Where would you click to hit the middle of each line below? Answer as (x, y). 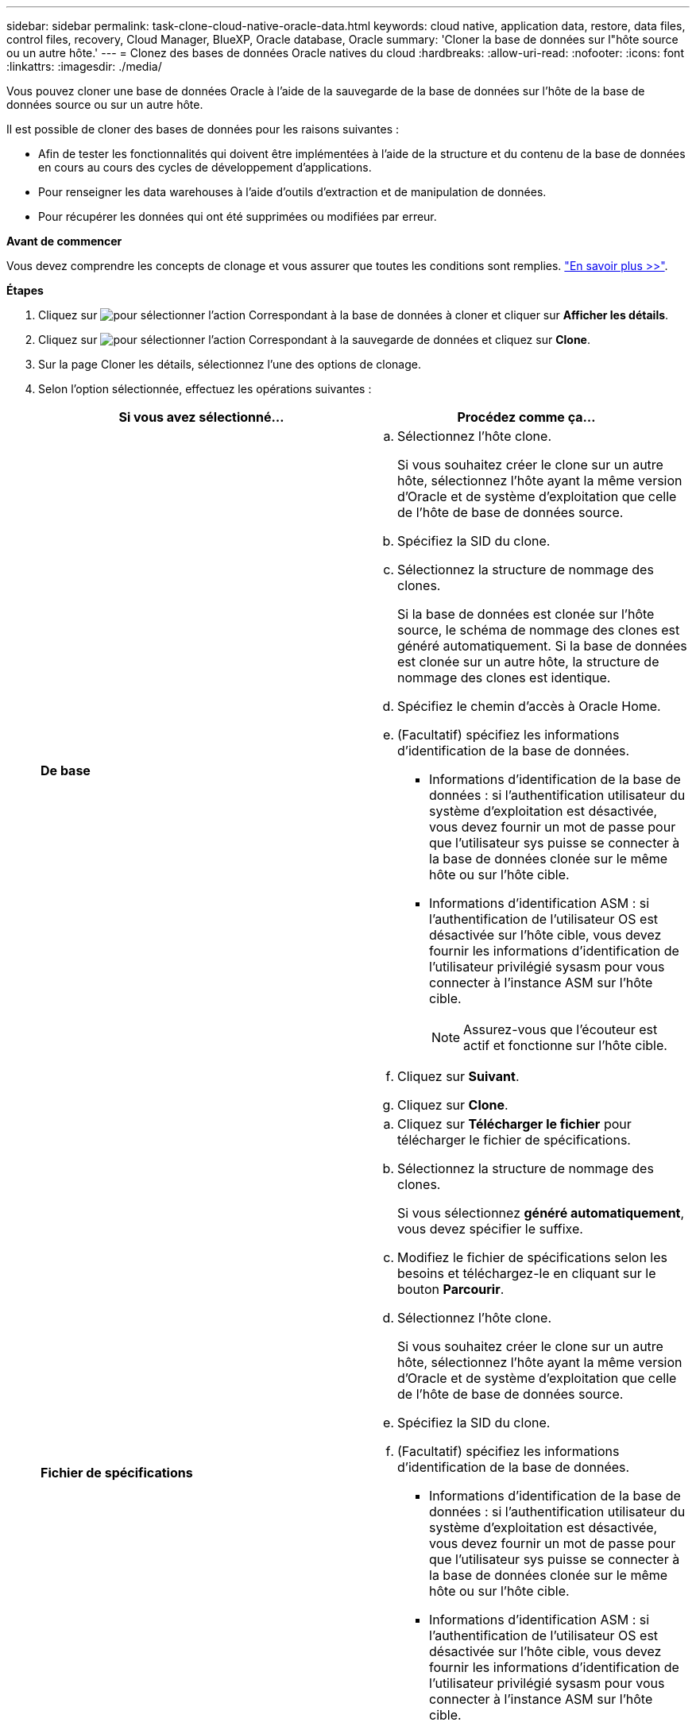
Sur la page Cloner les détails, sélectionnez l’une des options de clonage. (230, 364)
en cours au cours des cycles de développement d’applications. (205, 167)
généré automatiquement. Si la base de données (542, 646)
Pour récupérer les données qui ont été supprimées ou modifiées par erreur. (238, 216)
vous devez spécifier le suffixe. (490, 1229)
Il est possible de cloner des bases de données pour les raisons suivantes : (203, 129)
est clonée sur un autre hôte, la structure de (528, 662)
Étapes (25, 290)
